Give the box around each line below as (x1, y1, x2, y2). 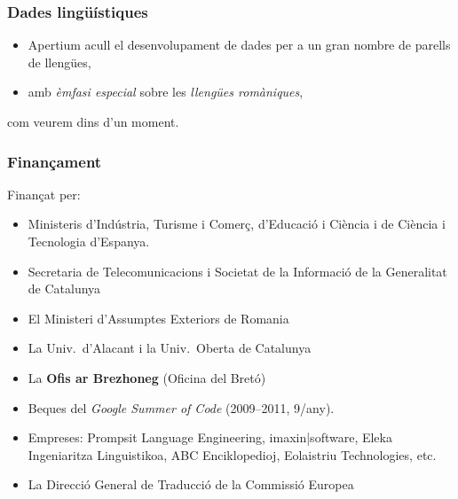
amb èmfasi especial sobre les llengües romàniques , (28, 82, 304, 101)
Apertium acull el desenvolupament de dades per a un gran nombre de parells (28, 35, 451, 54)
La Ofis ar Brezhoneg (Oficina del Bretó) (28, 368, 266, 386)
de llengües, (28, 52, 91, 71)
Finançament (7, 150, 102, 172)
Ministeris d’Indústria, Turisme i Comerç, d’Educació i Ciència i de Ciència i (28, 214, 446, 233)
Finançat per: (7, 184, 81, 203)
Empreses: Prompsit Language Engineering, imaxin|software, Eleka (28, 428, 392, 447)
